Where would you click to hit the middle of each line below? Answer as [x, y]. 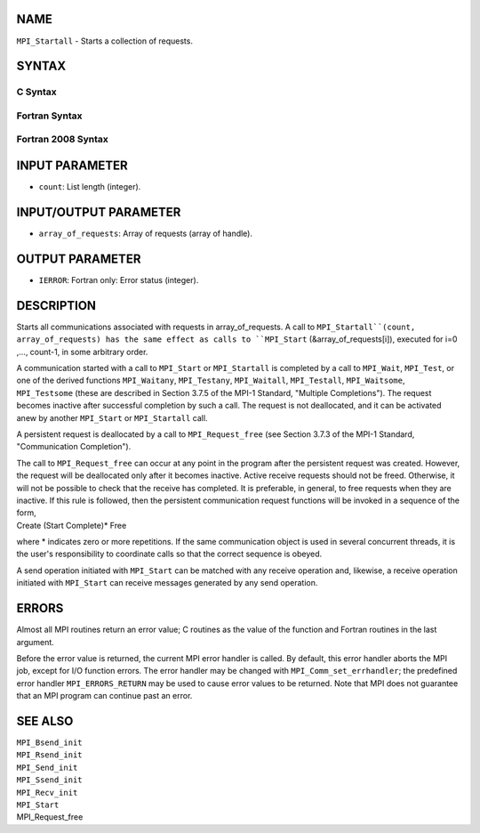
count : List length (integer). [90, 187]
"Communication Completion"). [74, 447]
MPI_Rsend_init [50, 755]
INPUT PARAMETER [72, 166]
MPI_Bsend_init [50, 743]
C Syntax [36, 92]
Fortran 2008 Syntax [62, 140]
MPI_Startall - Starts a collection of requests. [104, 41]
